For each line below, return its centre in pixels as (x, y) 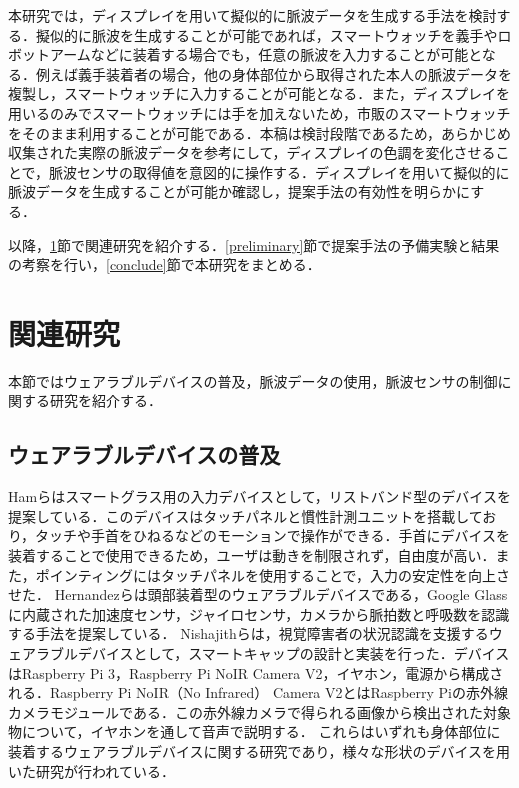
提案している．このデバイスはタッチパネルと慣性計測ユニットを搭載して (245, 515)
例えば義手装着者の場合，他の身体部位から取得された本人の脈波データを (273, 73)
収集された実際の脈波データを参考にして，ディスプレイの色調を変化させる (252, 152)
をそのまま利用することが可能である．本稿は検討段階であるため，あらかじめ (260, 132)
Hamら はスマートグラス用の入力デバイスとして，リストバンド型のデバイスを (259, 496)
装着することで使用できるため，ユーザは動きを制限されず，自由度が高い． (252, 555)
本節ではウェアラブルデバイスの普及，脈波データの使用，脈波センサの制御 (253, 380)
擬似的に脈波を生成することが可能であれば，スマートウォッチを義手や (266, 34)
